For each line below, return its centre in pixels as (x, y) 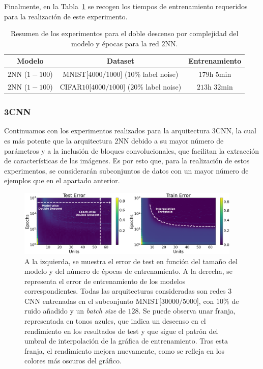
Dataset (121, 61)
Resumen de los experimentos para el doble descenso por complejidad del (124, 33)
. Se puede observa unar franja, (187, 311)
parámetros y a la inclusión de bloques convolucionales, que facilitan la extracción (131, 150)
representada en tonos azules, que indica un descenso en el (115, 321)
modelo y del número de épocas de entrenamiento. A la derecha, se (128, 271)
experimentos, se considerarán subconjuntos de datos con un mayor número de (126, 170)
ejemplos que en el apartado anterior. (62, 180)
